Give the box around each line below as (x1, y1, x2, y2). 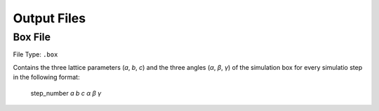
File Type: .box (13, 50, 58, 59)
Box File (13, 31, 51, 43)
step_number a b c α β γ (30, 89, 102, 97)
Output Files (13, 10, 86, 26)
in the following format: (13, 73, 80, 82)
